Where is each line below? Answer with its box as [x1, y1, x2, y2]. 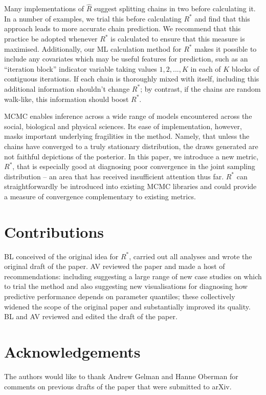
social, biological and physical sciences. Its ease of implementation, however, [4, 120, 242, 131]
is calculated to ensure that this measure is [110, 33, 245, 44]
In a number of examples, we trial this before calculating [4, 13, 182, 24]
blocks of [231, 63, 259, 74]
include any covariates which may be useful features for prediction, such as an [4, 53, 248, 64]
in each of [190, 63, 221, 74]
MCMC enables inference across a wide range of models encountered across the [4, 111, 252, 121]
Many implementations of [4, 3, 84, 14]
